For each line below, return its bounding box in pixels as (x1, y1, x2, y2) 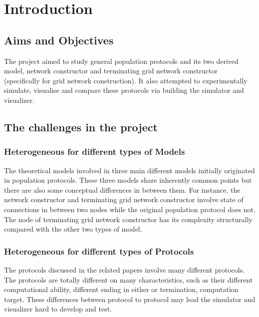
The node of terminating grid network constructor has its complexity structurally (4, 214, 253, 224)
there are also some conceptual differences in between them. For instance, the (4, 184, 241, 195)
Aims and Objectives (4, 32, 114, 47)
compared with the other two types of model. (4, 224, 142, 234)
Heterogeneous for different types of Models (4, 145, 185, 158)
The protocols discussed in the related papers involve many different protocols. (4, 264, 245, 275)
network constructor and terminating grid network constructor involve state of (4, 194, 244, 205)
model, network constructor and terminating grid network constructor (4, 65, 218, 76)
